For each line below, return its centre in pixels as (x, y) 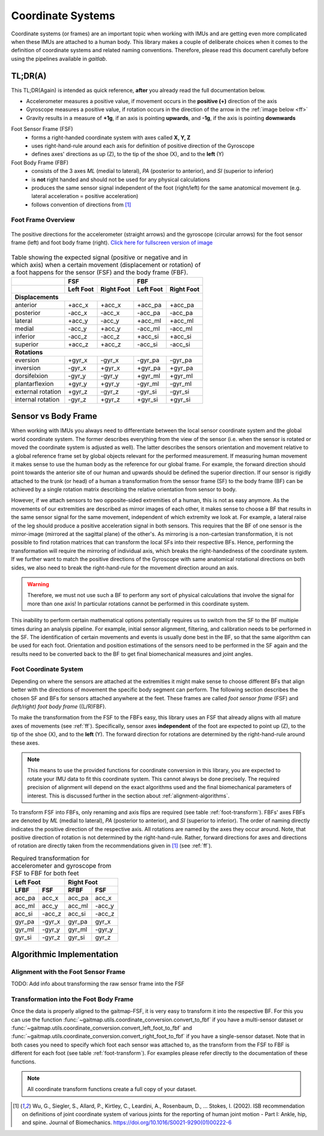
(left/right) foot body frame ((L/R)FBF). (59, 707)
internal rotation (37, 399)
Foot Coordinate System (47, 669)
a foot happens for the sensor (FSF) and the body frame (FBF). (100, 272)
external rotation (38, 391)
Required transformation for (50, 858)
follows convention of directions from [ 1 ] (81, 205)
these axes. (25, 743)
